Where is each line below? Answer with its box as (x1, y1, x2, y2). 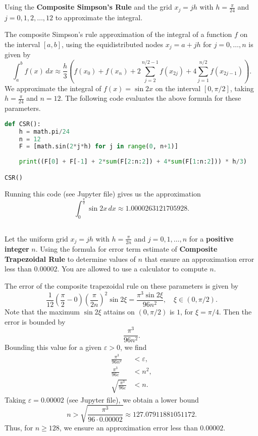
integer (5, 244, 29, 254)
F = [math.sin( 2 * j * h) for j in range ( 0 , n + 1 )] (19, 143, 178, 150)
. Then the (219, 306, 252, 317)
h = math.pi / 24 (19, 128, 70, 135)
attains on (104, 306, 135, 317)
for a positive (189, 233, 234, 244)
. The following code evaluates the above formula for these (61, 93, 241, 103)
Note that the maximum (5, 306, 80, 317)
